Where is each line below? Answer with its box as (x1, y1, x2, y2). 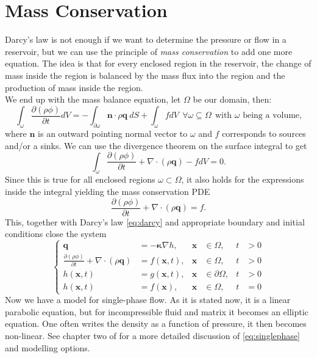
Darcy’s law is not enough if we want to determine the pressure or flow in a (5, 33, 287, 46)
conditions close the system (5, 227, 107, 240)
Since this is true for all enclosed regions (5, 173, 155, 186)
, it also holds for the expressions (181, 173, 304, 186)
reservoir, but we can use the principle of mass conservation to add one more (5, 45, 293, 57)
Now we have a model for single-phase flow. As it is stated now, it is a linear (5, 293, 291, 306)
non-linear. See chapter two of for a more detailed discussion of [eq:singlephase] (5, 329, 300, 342)
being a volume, (243, 111, 302, 120)
